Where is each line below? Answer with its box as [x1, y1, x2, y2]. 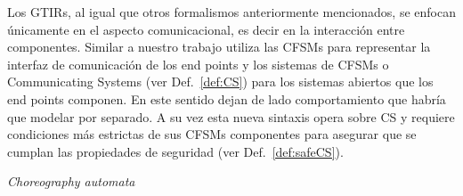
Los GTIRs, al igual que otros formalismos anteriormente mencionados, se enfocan [7, 3, 456, 20]
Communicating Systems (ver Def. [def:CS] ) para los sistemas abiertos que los [7, 72, 434, 91]
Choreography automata [7, 172, 135, 191]
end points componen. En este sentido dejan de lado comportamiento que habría [7, 89, 446, 108]
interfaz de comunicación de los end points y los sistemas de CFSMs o [7, 54, 389, 73]
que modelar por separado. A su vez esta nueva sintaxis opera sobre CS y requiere [7, 107, 455, 126]
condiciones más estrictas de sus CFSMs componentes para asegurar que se [7, 125, 417, 143]
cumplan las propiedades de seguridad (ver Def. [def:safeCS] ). [7, 142, 344, 160]
